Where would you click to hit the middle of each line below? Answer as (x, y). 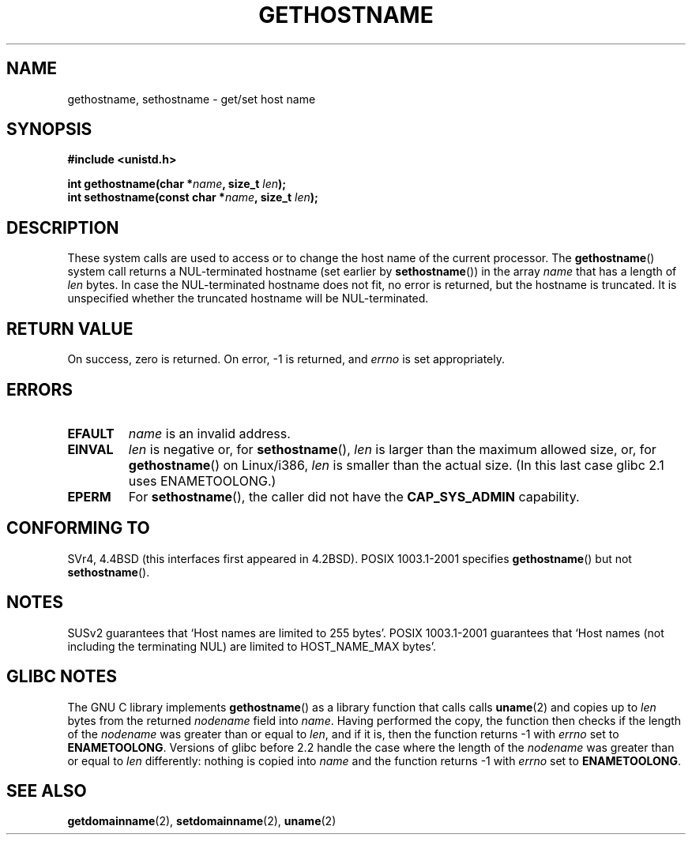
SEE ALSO (47, 790)
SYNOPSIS (49, 130)
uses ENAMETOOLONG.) (202, 481)
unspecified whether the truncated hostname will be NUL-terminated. (248, 298)
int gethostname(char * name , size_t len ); (177, 184)
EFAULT (91, 433)
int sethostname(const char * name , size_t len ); (193, 197)
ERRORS (40, 389)
